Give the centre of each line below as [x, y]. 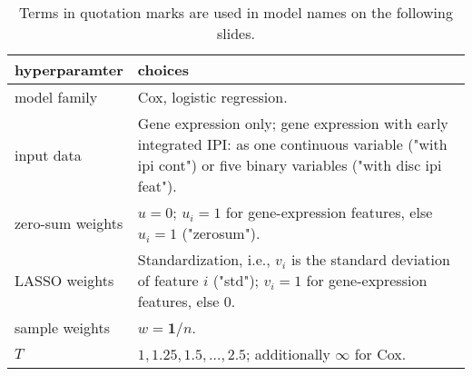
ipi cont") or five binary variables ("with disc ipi [290, 165]
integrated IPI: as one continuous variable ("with [292, 144]
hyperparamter [69, 69]
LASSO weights [64, 280]
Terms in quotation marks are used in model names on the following [236, 12]
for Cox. [380, 354]
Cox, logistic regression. [212, 97]
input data [48, 154]
